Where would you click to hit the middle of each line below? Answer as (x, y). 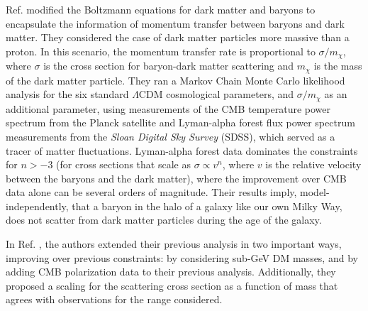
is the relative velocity (313, 164)
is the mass (338, 66)
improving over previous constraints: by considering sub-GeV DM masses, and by (182, 257)
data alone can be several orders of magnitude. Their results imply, (151, 192)
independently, (37, 206)
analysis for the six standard (67, 94)
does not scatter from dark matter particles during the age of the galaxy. (164, 220)
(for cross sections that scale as (123, 164)
